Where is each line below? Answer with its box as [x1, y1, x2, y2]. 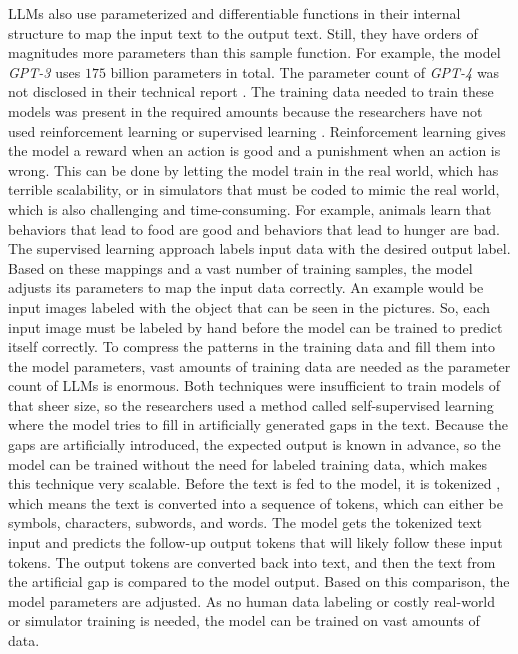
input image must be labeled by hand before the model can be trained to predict [8, 316, 503, 337]
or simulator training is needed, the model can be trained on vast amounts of [8, 610, 480, 631]
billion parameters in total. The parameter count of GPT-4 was [110, 61, 500, 82]
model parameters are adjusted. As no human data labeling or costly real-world [8, 590, 496, 611]
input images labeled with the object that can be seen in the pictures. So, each [8, 296, 491, 317]
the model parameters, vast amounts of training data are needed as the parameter [8, 355, 511, 376]
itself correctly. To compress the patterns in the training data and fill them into [8, 336, 496, 357]
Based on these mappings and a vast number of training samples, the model [8, 257, 473, 278]
